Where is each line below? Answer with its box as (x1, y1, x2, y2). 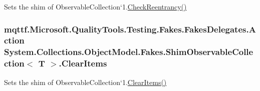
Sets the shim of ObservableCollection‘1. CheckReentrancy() (4, 1, 187, 11)
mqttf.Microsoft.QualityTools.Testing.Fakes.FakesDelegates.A (4, 22, 256, 35)
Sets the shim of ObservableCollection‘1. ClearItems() (4, 76, 167, 87)
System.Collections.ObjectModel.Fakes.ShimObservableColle (4, 45, 253, 58)
